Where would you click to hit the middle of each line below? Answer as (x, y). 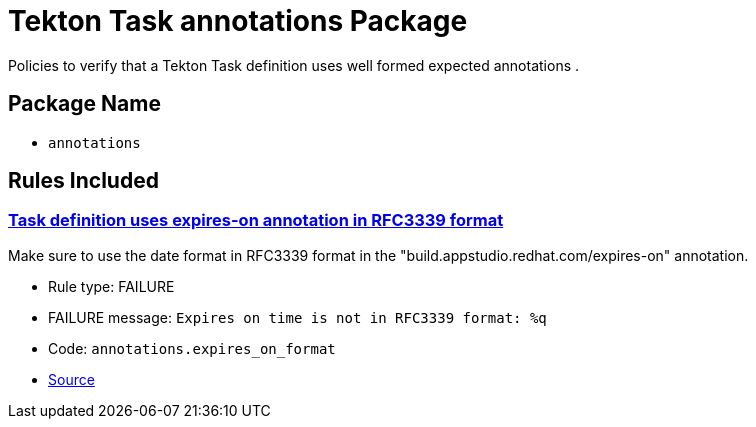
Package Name (84, 104)
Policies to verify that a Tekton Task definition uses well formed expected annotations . (294, 65)
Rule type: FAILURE (111, 286)
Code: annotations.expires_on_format (192, 348)
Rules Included (83, 181)
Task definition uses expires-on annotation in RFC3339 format (256, 220)
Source (71, 379)
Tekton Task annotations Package (238, 21)
